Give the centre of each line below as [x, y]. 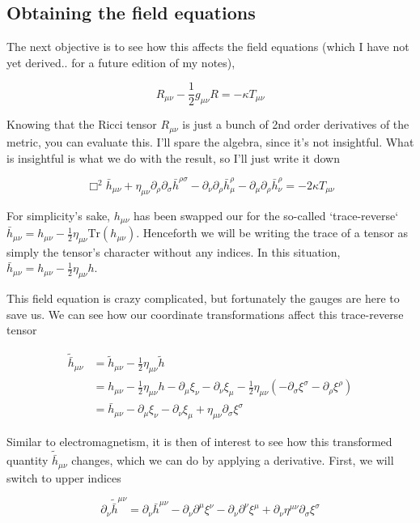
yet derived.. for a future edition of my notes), [121, 62]
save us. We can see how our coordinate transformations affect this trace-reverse [205, 314]
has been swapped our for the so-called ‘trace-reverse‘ [266, 215]
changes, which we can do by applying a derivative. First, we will [233, 460]
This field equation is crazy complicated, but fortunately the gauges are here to [203, 298]
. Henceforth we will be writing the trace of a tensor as [272, 233]
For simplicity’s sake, [59, 215]
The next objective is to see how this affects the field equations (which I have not [208, 47]
